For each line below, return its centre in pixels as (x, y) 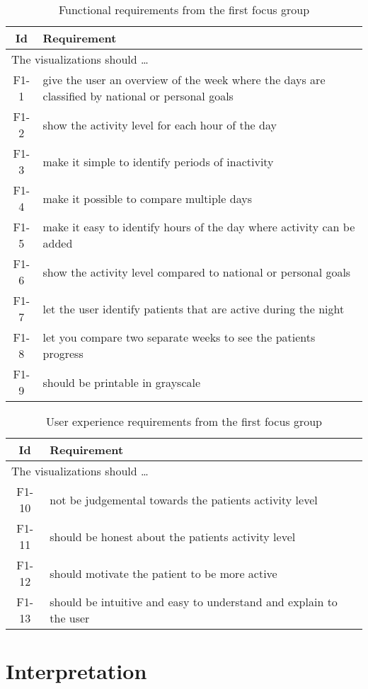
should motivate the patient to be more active (163, 573)
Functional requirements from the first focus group (184, 10)
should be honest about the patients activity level (173, 536)
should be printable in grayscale (122, 382)
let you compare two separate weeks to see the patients (179, 337)
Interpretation (76, 671)
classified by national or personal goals (138, 96)
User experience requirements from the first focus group (184, 421)
